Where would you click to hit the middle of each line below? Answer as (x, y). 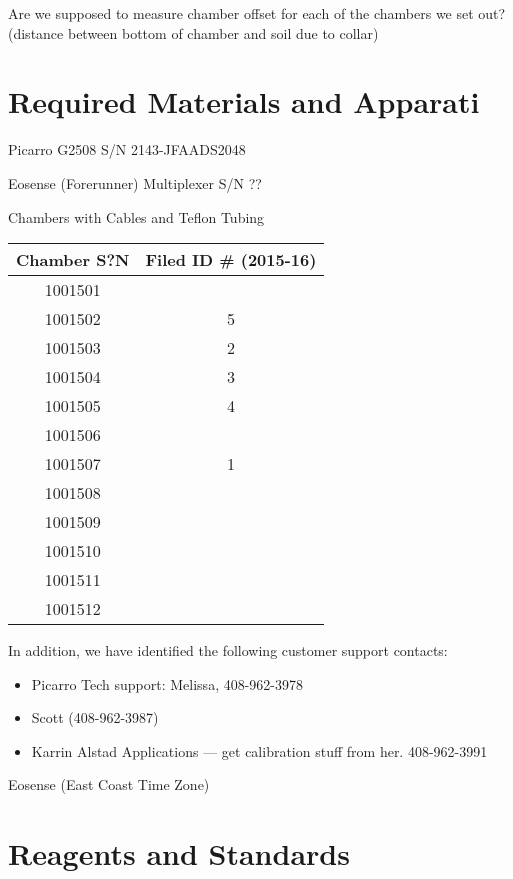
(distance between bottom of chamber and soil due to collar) (193, 32)
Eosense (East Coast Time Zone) (109, 784)
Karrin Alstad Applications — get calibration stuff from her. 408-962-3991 (259, 750)
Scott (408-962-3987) (95, 717)
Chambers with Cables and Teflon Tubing (136, 216)
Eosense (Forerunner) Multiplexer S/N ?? (135, 182)
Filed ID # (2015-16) (231, 260)
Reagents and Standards (179, 853)
